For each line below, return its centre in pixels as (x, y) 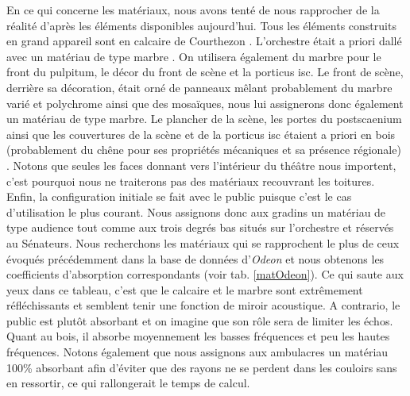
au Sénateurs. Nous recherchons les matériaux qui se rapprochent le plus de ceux (203, 242)
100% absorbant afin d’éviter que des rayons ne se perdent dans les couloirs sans (202, 367)
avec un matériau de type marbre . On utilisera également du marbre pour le (194, 56)
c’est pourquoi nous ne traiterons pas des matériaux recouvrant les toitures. (191, 181)
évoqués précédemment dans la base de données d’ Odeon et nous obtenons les (195, 258)
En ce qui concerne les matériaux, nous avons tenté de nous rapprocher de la (193, 10)
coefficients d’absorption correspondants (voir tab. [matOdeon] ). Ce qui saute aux (205, 274)
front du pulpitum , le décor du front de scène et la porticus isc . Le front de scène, (205, 72)
